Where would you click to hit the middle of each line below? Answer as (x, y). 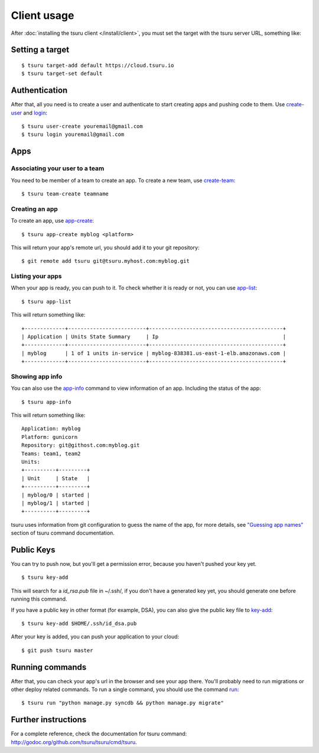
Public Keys (33, 550)
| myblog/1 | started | (56, 503)
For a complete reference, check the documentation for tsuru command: (99, 734)
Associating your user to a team (58, 168)
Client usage (43, 15)
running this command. (39, 599)
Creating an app (35, 208)
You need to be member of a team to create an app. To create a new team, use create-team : (123, 180)
